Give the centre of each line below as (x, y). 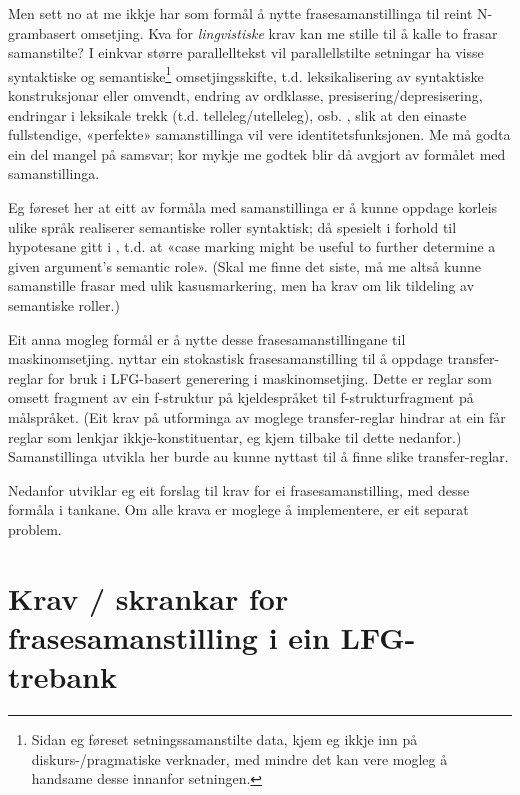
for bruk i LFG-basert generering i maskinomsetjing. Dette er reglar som (269, 377)
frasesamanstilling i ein (169, 636)
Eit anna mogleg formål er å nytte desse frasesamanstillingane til (207, 338)
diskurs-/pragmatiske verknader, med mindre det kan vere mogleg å (239, 758)
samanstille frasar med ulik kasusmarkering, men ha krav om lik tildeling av (241, 285)
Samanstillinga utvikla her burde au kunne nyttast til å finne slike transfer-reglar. (258, 456)
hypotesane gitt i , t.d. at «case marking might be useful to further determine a (252, 246)
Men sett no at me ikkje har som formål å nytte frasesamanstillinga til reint (240, 13)
